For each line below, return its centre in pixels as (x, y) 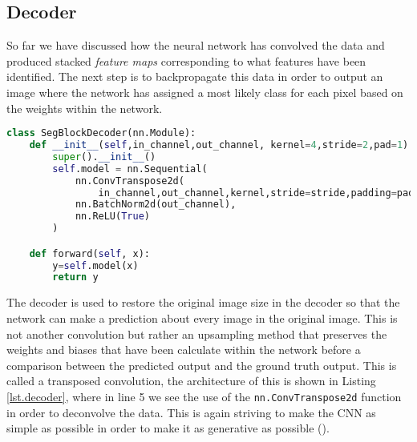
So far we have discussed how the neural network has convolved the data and (196, 45)
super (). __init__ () (104, 157)
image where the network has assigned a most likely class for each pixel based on (205, 92)
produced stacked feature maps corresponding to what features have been (186, 60)
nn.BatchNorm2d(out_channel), (156, 205)
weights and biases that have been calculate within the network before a (184, 350)
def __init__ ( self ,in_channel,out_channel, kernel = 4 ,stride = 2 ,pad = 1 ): (222, 145)
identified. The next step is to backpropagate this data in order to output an (195, 76)
